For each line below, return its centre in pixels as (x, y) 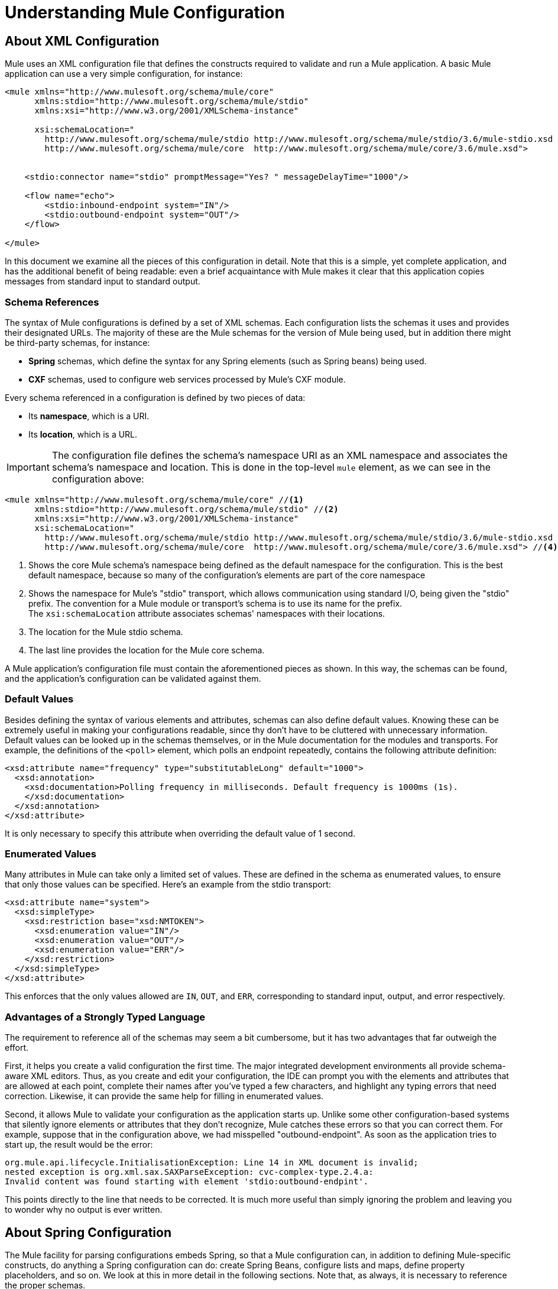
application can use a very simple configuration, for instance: (124, 74)
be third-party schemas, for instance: (77, 342)
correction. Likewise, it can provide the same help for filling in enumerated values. (164, 1096)
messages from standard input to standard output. (103, 281)
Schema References (52, 302)
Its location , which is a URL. (83, 434)
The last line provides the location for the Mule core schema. (147, 650)
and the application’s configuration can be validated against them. (133, 678)
